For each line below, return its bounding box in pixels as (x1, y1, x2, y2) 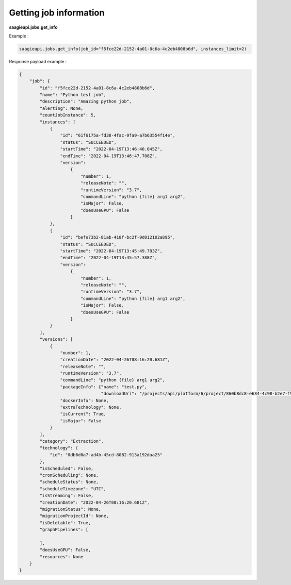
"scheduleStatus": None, (39, 479, 99, 485)
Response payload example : (9, 58, 67, 64)
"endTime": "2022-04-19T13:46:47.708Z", (60, 153, 158, 159)
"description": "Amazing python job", (39, 99, 132, 104)
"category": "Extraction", (39, 438, 104, 444)
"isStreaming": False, (39, 493, 94, 499)
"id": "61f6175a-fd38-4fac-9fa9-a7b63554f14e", (60, 133, 176, 138)
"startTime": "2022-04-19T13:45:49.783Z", (60, 248, 162, 254)
